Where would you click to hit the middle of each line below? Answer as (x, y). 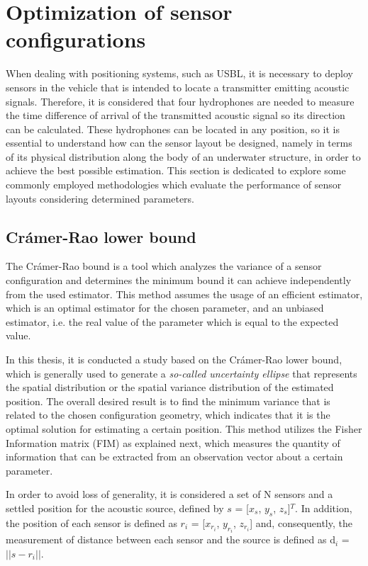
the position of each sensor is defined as (91, 522)
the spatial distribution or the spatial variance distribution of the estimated (170, 387)
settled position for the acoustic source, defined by (115, 508)
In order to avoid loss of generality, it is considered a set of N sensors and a (169, 494)
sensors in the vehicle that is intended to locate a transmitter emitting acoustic (178, 87)
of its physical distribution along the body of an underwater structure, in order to (183, 156)
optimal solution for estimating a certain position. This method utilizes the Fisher (184, 428)
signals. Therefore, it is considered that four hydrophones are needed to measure (180, 101)
